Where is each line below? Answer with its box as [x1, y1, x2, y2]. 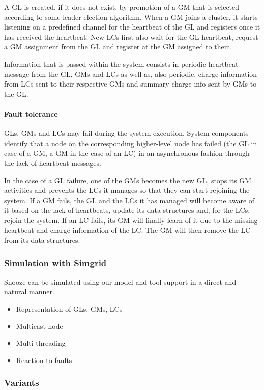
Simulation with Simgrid [4, 256, 107, 269]
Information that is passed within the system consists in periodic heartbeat [4, 58, 239, 69]
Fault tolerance [4, 108, 58, 119]
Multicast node [16, 320, 63, 331]
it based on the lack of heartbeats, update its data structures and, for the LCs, [4, 205, 250, 215]
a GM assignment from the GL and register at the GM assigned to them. [4, 41, 232, 52]
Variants [4, 376, 39, 389]
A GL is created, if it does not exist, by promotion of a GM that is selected [4, 2, 240, 12]
